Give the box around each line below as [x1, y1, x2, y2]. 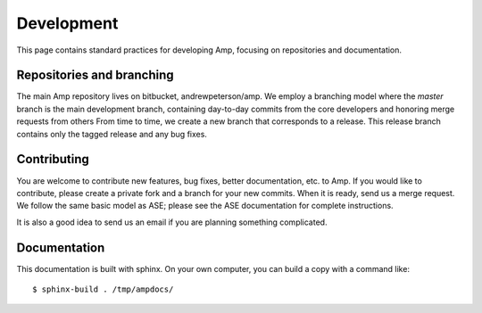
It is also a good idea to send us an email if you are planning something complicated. [16, 217, 328, 227]
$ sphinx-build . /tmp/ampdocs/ [32, 284, 174, 294]
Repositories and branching [16, 68, 174, 83]
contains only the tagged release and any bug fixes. [16, 128, 207, 139]
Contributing [16, 152, 89, 167]
